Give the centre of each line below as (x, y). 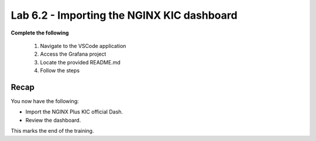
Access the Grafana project (73, 54)
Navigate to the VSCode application (83, 46)
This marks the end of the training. (52, 131)
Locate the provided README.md (80, 62)
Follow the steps (60, 71)
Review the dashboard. (53, 120)
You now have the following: (45, 101)
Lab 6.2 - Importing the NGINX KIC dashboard (124, 15)
